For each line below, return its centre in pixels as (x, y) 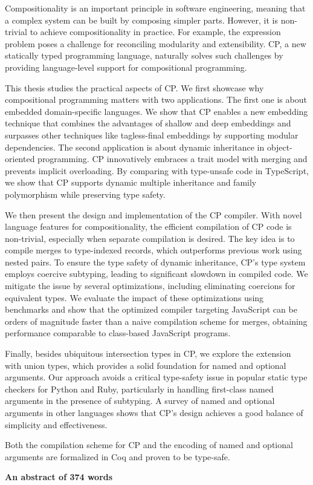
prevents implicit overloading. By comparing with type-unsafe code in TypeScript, (157, 170)
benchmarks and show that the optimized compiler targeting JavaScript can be (151, 309)
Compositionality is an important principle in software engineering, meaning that (155, 8)
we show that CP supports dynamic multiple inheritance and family (131, 182)
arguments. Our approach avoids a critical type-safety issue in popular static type (156, 377)
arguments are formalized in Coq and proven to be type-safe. (118, 456)
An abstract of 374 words (59, 477)
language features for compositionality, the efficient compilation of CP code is (148, 226)
